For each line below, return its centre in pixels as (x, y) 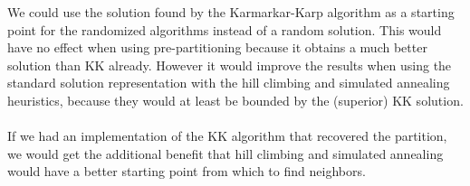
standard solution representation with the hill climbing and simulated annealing (229, 83)
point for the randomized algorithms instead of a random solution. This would (225, 29)
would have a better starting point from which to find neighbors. (187, 171)
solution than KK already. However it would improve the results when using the (230, 65)
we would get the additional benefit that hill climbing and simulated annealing (225, 153)
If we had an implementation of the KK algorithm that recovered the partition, (227, 136)
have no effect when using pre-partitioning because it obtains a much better (217, 47)
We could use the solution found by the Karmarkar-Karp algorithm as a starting (231, 12)
